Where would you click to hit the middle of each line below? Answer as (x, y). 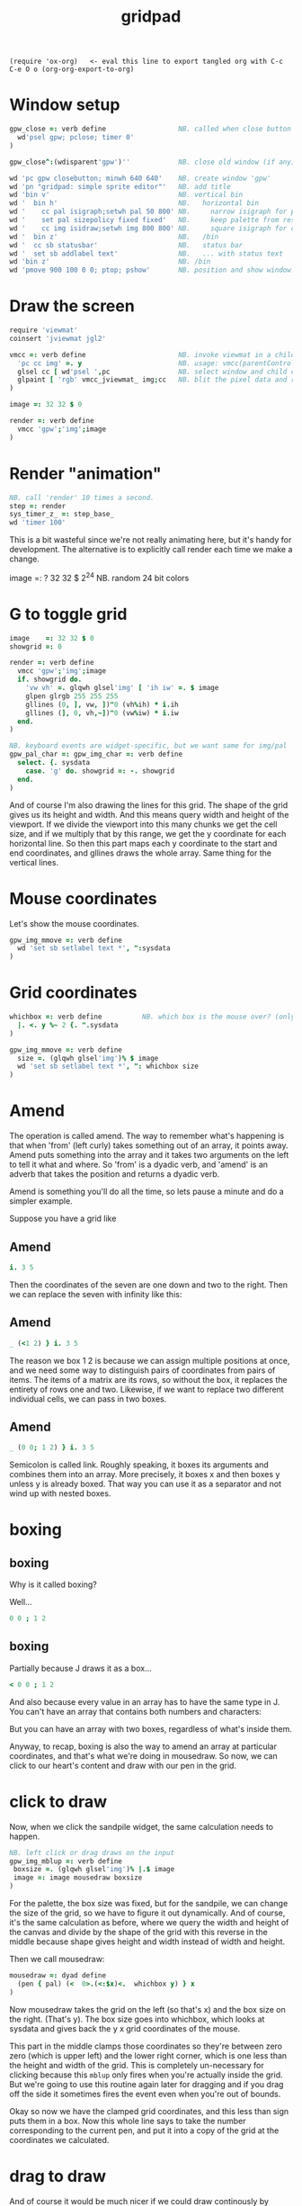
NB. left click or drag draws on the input (92, 1852)
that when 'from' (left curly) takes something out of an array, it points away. (149, 1145)
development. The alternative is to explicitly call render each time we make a (151, 550)
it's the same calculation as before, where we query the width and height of (149, 1923)
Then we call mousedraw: (57, 1959)
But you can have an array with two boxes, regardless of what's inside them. (151, 1728)
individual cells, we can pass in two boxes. (88, 1399)
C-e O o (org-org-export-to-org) (72, 69)
